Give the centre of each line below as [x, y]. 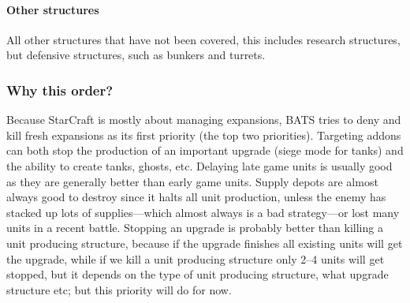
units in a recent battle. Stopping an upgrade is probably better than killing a [195, 228]
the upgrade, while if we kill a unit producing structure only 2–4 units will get [196, 258]
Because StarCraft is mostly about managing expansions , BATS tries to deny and [204, 120]
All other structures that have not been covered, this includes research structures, [203, 39]
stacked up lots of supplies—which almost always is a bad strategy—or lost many [203, 212]
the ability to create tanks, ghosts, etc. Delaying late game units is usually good [199, 165]
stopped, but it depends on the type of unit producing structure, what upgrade [198, 274]
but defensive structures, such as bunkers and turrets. [136, 55]
